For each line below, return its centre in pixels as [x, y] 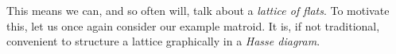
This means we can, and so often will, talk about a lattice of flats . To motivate [198, 10]
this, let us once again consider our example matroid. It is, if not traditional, [193, 25]
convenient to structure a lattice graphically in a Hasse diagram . [163, 41]
